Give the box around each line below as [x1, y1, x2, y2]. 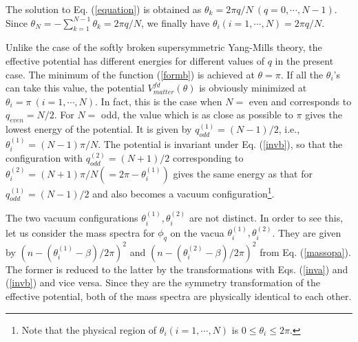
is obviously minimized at [199, 81, 307, 95]
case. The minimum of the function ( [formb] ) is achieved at [6, 67, 255, 81]
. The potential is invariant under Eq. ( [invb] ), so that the [98, 136, 343, 151]
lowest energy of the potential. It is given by [6, 122, 192, 136]
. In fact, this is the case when [95, 94, 222, 108]
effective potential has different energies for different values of [6, 53, 265, 67]
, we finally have [141, 15, 210, 30]
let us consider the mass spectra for [6, 225, 155, 239]
